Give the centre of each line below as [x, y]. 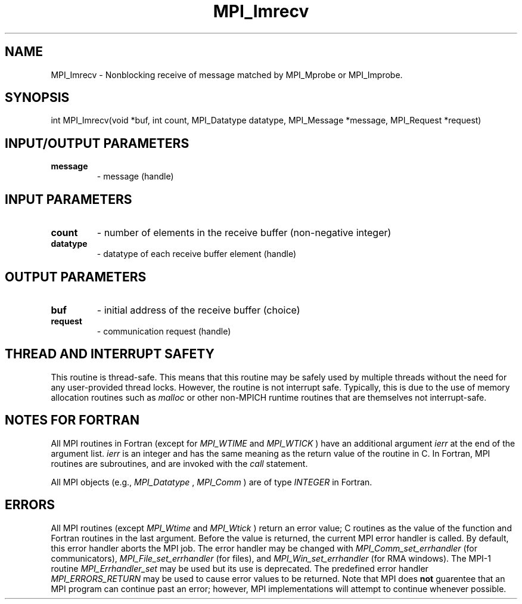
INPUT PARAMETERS [69, 199]
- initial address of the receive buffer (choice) [198, 310]
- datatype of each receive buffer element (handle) [196, 254]
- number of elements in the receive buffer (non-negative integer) [244, 233]
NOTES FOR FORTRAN [72, 420]
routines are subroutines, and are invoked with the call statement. [179, 463]
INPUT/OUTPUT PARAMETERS [97, 143]
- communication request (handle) [164, 331]
